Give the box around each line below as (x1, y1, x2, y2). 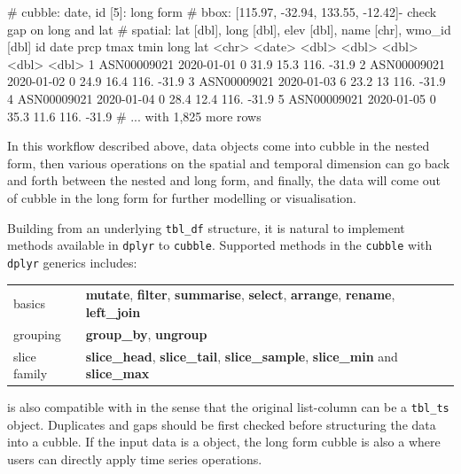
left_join (85, 302, 141, 321)
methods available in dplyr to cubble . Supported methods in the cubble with (7, 236, 433, 254)
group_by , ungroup (85, 324, 207, 343)
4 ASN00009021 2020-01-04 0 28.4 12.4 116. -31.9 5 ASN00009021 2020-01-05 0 (7, 89, 436, 107)
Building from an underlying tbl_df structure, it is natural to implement (7, 218, 405, 237)
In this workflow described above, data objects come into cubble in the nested (7, 136, 430, 155)
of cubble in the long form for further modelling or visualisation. (7, 188, 356, 206)
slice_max (85, 364, 150, 383)
